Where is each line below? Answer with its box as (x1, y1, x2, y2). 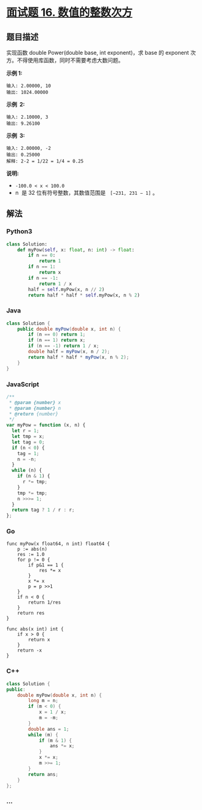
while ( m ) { (28, 731, 59, 738)
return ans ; (28, 771, 59, 777)
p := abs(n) (17, 546, 47, 552)
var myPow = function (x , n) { (6, 422, 86, 428)
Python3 (6, 227, 32, 236)
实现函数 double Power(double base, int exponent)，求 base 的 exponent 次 (6, 49, 196, 56)
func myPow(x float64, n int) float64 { (6, 541, 111, 547)
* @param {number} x (9, 400, 61, 406)
